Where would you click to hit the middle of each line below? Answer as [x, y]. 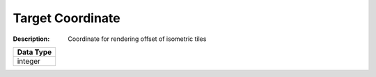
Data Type [34, 52]
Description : [31, 39]
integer [29, 61]
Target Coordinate [67, 18]
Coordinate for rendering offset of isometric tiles [137, 39]
